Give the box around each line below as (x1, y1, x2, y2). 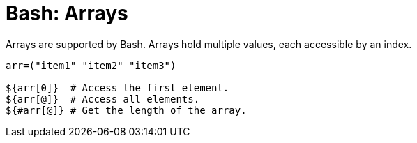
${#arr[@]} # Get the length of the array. (6, 104, 247, 116)
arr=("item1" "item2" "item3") (6, 59, 176, 71)
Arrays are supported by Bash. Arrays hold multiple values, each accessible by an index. (6, 38, 412, 50)
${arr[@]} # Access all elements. (6, 93, 200, 105)
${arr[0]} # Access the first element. (6, 82, 229, 93)
